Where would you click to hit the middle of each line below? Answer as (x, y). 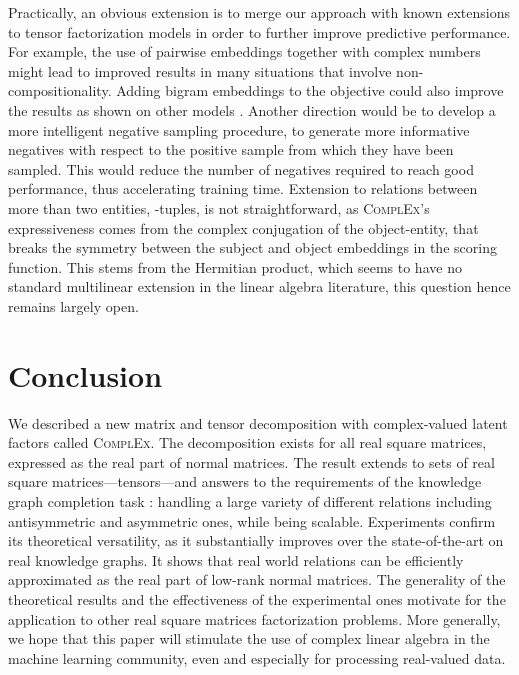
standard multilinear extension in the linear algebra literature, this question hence (259, 286)
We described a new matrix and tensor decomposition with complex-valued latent (258, 422)
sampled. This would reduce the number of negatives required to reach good (241, 168)
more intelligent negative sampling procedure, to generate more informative (239, 129)
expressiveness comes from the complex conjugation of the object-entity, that (243, 227)
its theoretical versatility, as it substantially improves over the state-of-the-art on (256, 540)
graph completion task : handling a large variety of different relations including (250, 501)
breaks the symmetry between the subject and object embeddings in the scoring (252, 247)
